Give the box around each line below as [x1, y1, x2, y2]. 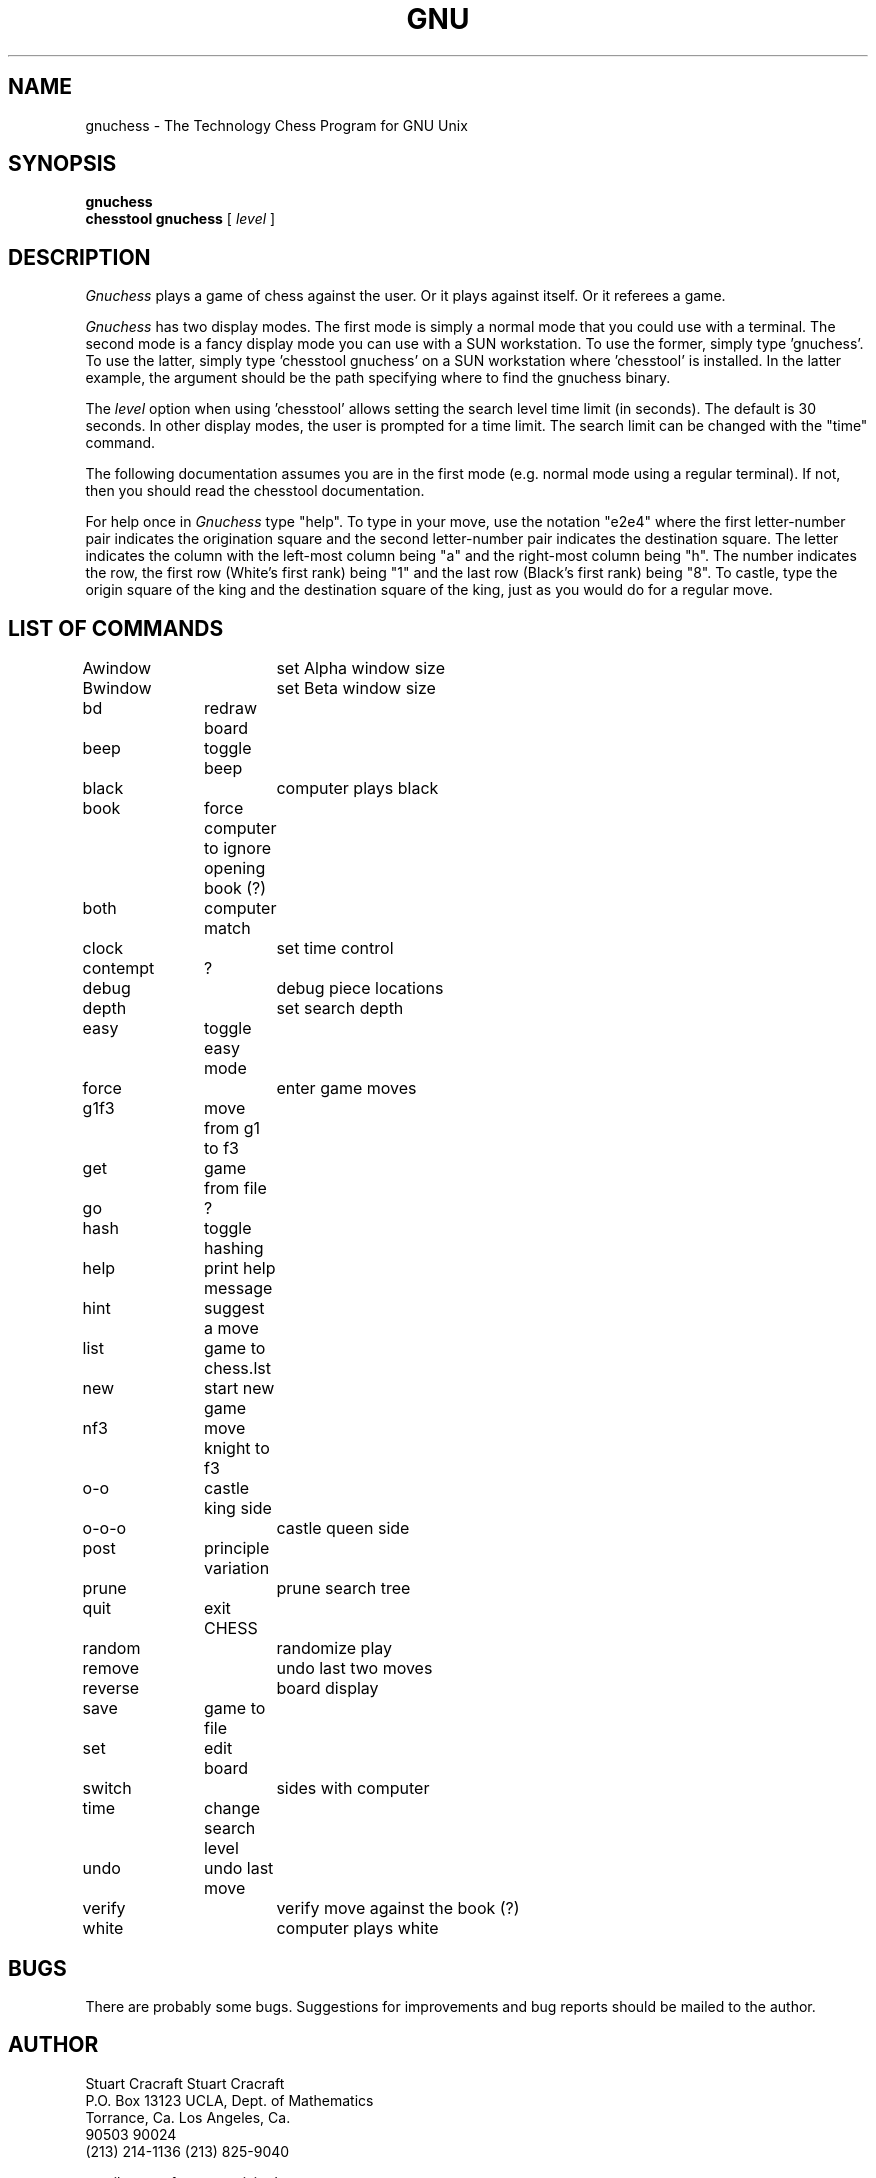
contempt [82, 958, 155, 979]
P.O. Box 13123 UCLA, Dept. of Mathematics [85, 2091, 374, 2109]
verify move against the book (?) [276, 1898, 520, 1919]
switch [82, 1778, 132, 1799]
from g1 [203, 1118, 261, 1139]
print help [203, 1258, 276, 1279]
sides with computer [276, 1778, 430, 1799]
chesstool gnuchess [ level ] [85, 210, 276, 228]
